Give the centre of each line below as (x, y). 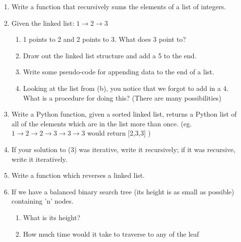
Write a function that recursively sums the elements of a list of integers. (119, 6)
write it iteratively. (39, 159)
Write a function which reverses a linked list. (78, 175)
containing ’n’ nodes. (42, 201)
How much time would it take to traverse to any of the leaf (111, 233)
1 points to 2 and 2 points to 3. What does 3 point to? (104, 39)
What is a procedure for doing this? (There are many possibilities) (122, 97)
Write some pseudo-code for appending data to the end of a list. (119, 72)
